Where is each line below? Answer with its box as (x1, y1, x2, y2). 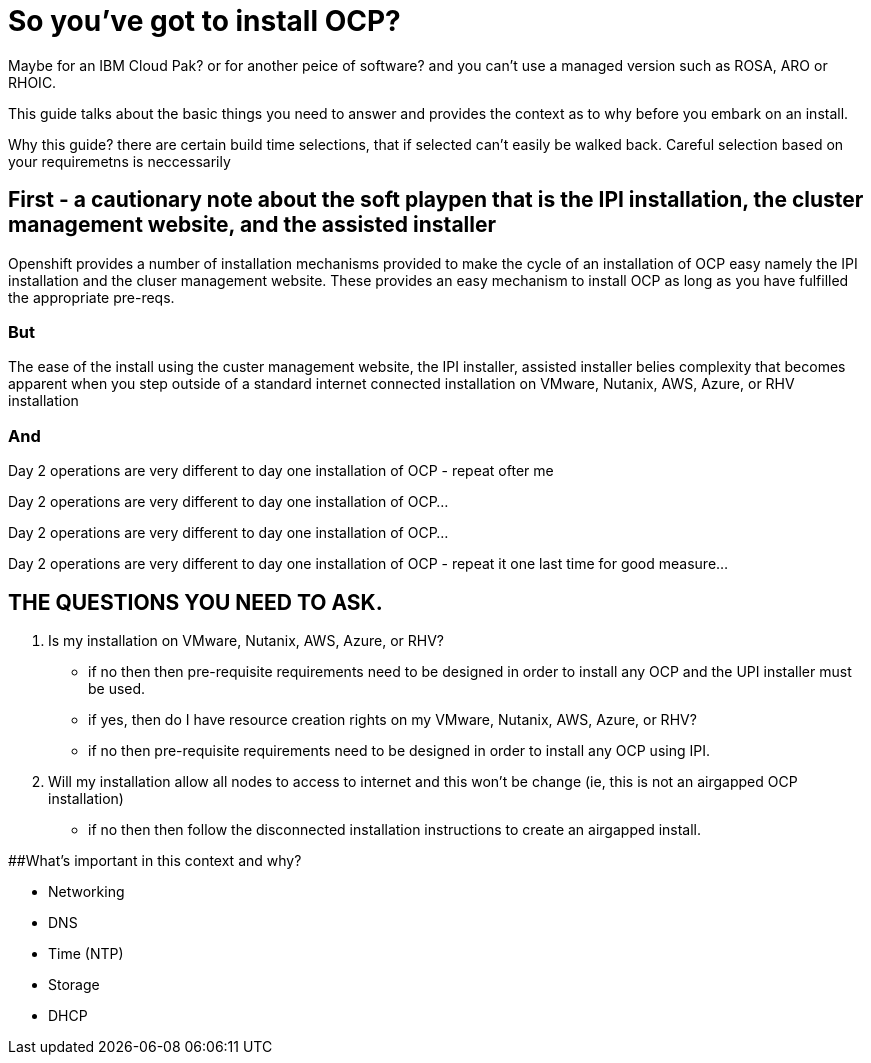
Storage (48, 975, 100, 993)
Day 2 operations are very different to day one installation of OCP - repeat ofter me (8, 462, 554, 480)
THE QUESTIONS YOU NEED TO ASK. (8, 589, 383, 615)
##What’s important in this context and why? (8, 851, 302, 869)
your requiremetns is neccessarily (8, 152, 231, 170)
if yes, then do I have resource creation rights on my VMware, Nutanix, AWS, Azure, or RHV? (88, 710, 697, 728)
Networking (48, 882, 125, 900)
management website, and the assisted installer (8, 212, 497, 238)
